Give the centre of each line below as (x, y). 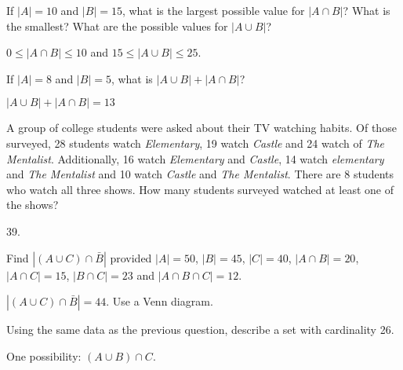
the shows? (33, 205)
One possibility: (44, 355)
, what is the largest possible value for (213, 10)
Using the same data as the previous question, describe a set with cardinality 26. (200, 330)
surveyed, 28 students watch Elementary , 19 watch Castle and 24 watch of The (196, 143)
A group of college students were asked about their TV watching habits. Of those (201, 128)
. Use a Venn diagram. (160, 301)
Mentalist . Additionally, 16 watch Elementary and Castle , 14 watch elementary (195, 158)
